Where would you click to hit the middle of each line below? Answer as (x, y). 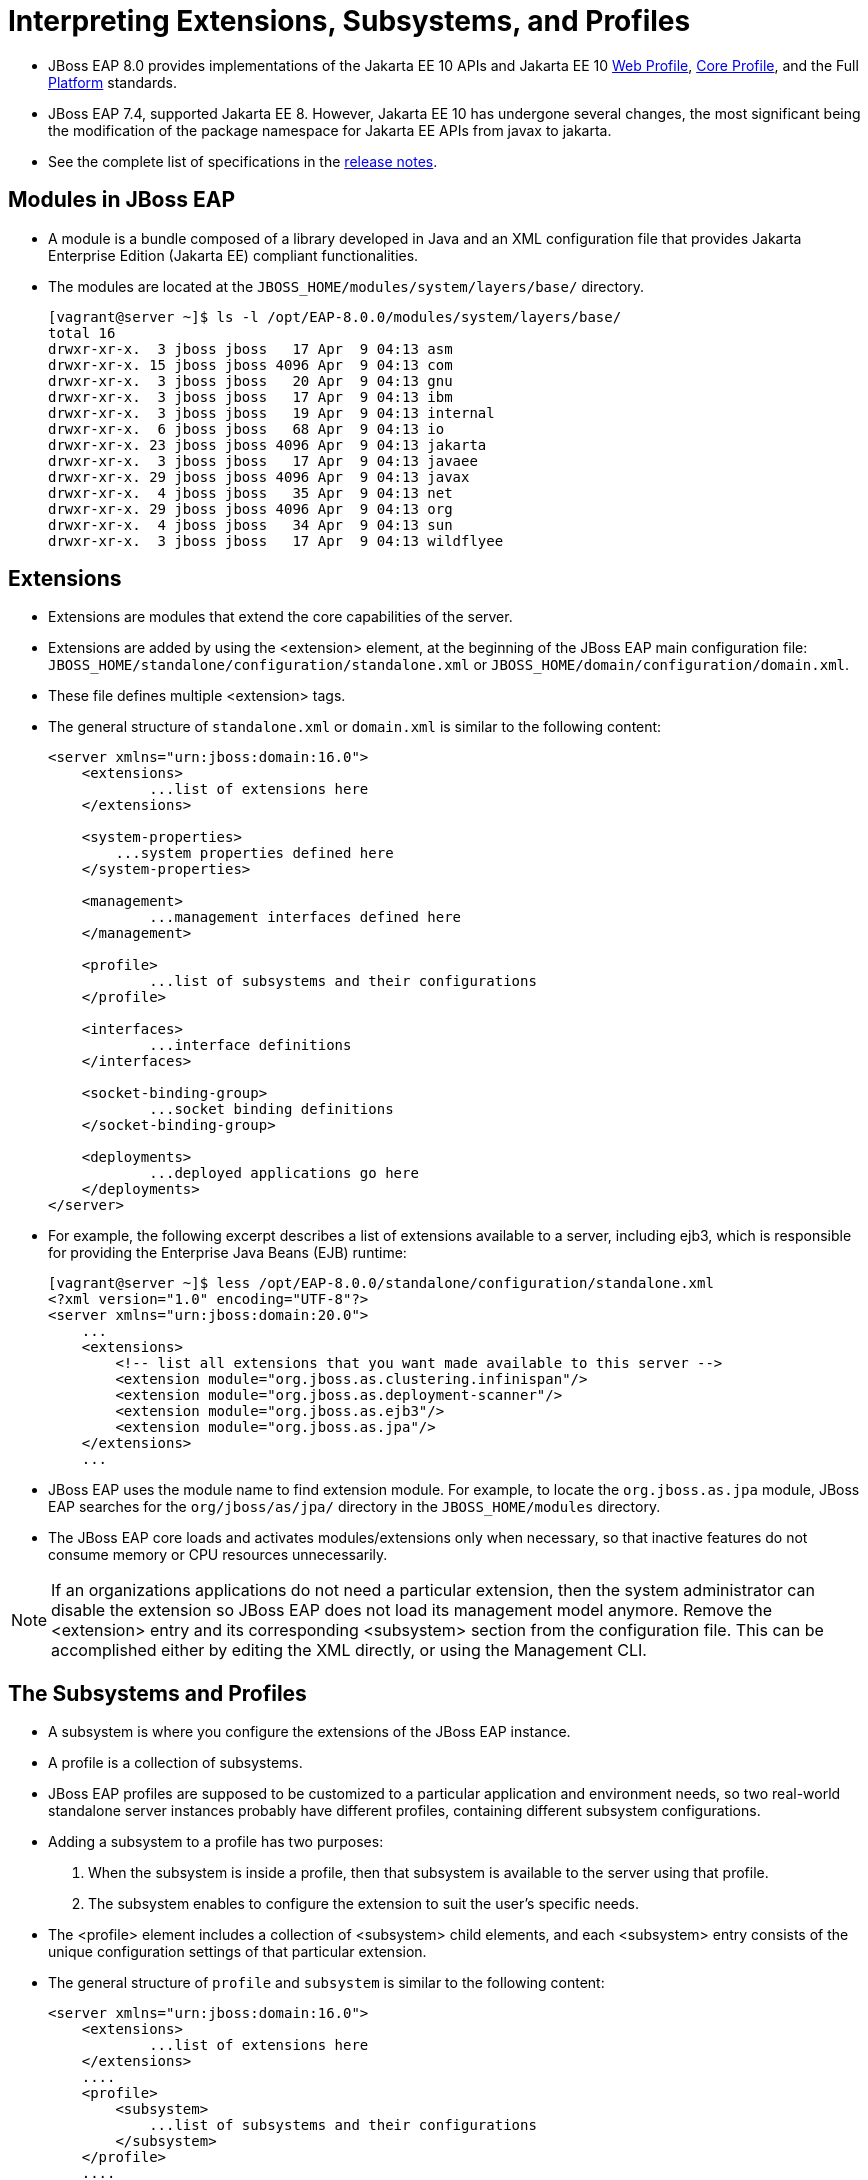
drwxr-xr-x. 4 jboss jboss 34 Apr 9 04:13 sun (250, 524)
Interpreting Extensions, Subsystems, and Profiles (349, 21)
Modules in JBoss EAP (122, 200)
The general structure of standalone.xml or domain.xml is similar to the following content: (355, 727)
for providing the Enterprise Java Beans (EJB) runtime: (227, 1253)
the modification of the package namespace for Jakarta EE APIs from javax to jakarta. (330, 130)
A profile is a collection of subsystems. (175, 1763)
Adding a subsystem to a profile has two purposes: (216, 1842)
